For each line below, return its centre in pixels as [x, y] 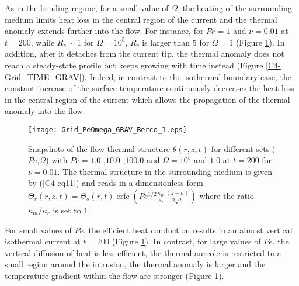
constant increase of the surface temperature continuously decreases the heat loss [149, 88]
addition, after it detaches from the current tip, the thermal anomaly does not [145, 54]
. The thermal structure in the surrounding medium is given [165, 171]
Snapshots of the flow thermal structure [99, 148]
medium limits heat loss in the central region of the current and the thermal [141, 19]
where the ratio [227, 195]
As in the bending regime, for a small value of [87, 8]
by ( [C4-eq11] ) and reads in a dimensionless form [116, 183]
